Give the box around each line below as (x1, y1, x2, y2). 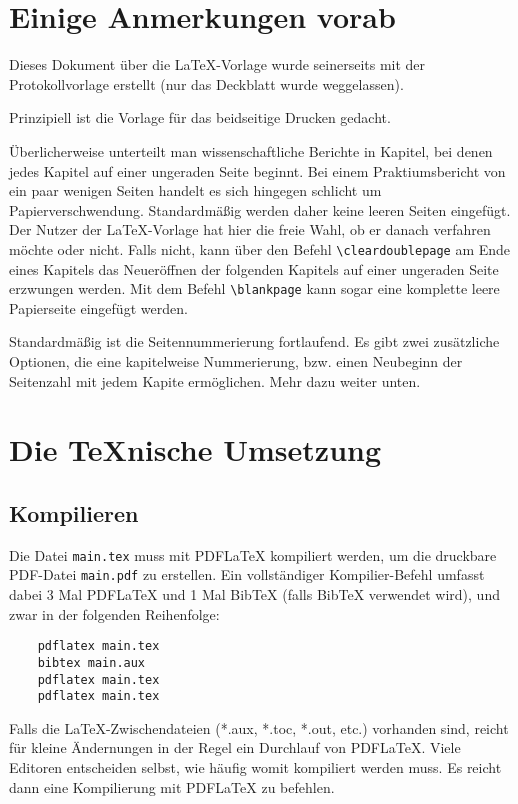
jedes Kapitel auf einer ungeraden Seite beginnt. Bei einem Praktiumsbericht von (9, 160, 506, 181)
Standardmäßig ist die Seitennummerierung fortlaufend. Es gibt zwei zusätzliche (9, 331, 500, 352)
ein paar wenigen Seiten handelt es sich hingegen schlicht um (9, 180, 382, 201)
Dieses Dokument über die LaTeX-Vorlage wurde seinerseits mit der (9, 54, 426, 75)
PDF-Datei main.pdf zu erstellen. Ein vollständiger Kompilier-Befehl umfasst (9, 564, 485, 585)
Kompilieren (9, 497, 139, 528)
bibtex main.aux (37, 655, 146, 670)
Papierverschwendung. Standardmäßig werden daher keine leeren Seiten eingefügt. (9, 199, 511, 220)
